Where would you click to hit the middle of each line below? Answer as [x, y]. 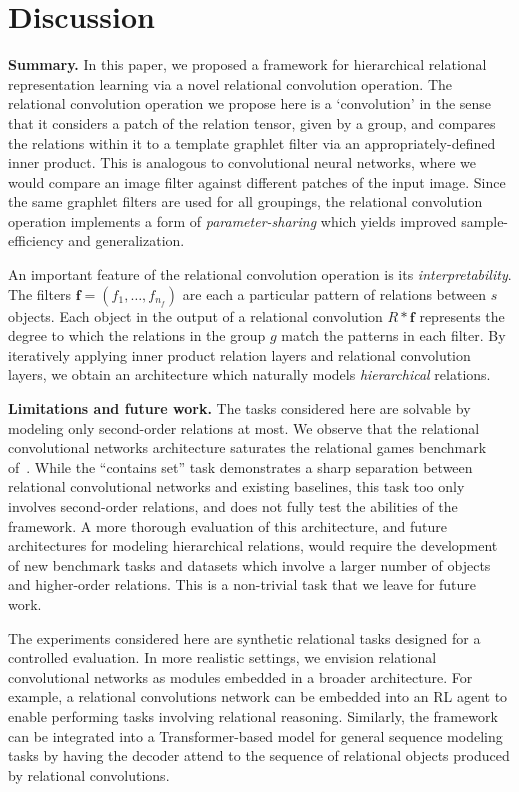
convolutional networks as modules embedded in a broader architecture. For [240, 676]
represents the [462, 315]
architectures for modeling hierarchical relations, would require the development [253, 545]
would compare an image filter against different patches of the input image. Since [257, 181]
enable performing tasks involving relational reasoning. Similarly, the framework [253, 715]
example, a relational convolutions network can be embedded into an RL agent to [258, 696]
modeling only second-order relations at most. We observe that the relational [244, 427]
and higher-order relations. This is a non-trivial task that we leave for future [242, 584]
